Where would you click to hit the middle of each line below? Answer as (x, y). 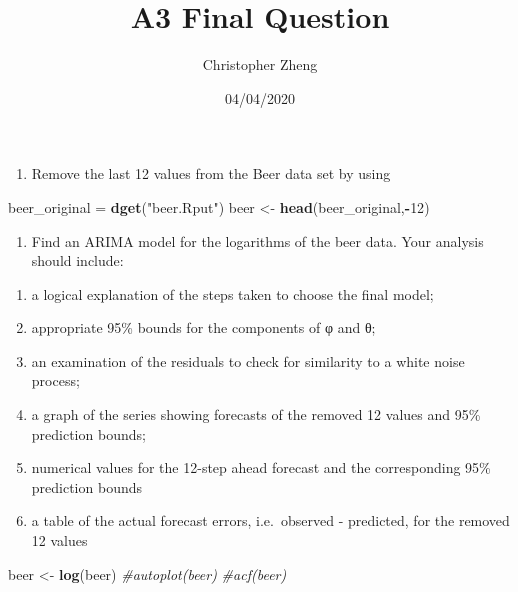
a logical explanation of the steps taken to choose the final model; (232, 293)
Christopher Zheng (260, 64)
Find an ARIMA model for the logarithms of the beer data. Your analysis (257, 240)
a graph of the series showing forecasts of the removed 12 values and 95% (256, 414)
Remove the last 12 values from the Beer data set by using (211, 173)
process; (55, 380)
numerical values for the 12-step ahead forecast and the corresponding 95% (261, 467)
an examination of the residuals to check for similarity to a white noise (248, 360)
